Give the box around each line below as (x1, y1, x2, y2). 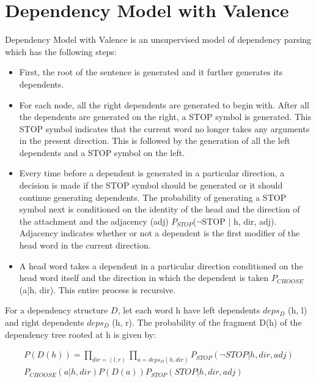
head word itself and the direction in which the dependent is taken (19, 271, 269, 284)
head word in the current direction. (19, 239, 151, 252)
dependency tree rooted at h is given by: (5, 328, 156, 340)
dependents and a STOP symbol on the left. (19, 146, 185, 159)
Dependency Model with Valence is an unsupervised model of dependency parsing (5, 33, 312, 46)
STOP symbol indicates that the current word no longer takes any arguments (19, 122, 310, 135)
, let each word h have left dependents (117, 304, 260, 316)
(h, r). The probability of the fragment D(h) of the (112, 316, 302, 328)
